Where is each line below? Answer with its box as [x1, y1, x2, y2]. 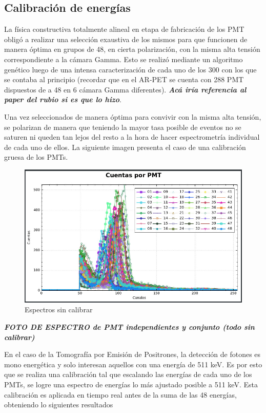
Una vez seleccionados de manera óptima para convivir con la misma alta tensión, [4, 111, 261, 122]
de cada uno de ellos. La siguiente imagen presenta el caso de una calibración [4, 141, 246, 152]
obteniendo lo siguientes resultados [4, 399, 113, 410]
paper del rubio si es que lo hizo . [4, 94, 121, 105]
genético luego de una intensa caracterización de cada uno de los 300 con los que [4, 64, 257, 74]
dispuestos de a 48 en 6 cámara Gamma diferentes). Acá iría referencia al [4, 84, 247, 95]
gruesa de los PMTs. [4, 152, 68, 162]
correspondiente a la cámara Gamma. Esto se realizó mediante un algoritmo [4, 53, 243, 64]
